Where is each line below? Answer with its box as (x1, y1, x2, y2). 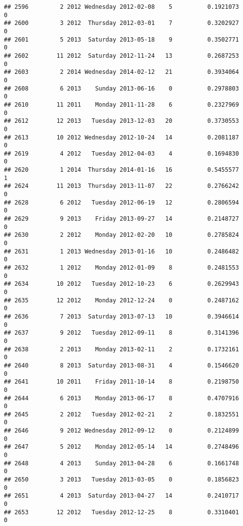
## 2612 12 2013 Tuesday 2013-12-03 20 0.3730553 (4, 117, 239, 125)
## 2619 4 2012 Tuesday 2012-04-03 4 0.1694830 (4, 150, 239, 157)
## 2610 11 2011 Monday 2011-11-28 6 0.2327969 (4, 101, 239, 108)
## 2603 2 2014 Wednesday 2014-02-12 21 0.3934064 (4, 69, 239, 76)
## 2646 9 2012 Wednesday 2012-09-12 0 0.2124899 (4, 427, 239, 435)
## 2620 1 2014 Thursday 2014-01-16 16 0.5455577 (4, 166, 239, 174)
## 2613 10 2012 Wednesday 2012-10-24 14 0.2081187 (4, 134, 239, 141)
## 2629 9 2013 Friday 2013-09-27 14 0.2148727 (4, 215, 239, 223)
